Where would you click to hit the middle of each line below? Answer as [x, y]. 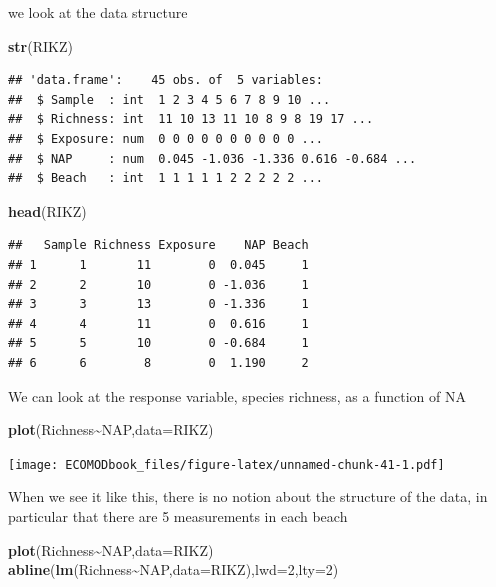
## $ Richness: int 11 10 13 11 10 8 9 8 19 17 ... [191, 119]
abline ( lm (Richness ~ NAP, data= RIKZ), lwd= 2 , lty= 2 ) [173, 569]
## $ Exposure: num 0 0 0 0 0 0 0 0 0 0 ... [165, 138]
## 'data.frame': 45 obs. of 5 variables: [165, 80]
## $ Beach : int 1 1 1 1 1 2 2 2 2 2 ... [165, 178]
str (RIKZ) [40, 45]
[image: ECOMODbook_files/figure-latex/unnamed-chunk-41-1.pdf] [226, 464]
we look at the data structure [98, 12]
